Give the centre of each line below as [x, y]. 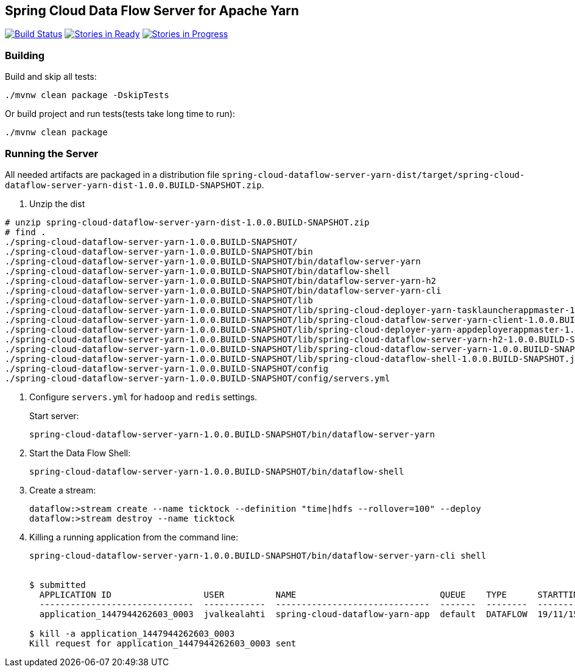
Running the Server [52, 153]
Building [25, 55]
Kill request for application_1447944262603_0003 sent [163, 643]
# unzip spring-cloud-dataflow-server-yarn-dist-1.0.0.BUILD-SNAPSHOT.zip [187, 222]
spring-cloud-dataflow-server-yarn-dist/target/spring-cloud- [373, 175]
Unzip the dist [57, 203]
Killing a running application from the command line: [134, 537]
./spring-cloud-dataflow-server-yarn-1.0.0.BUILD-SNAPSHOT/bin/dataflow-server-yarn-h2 [221, 281]
